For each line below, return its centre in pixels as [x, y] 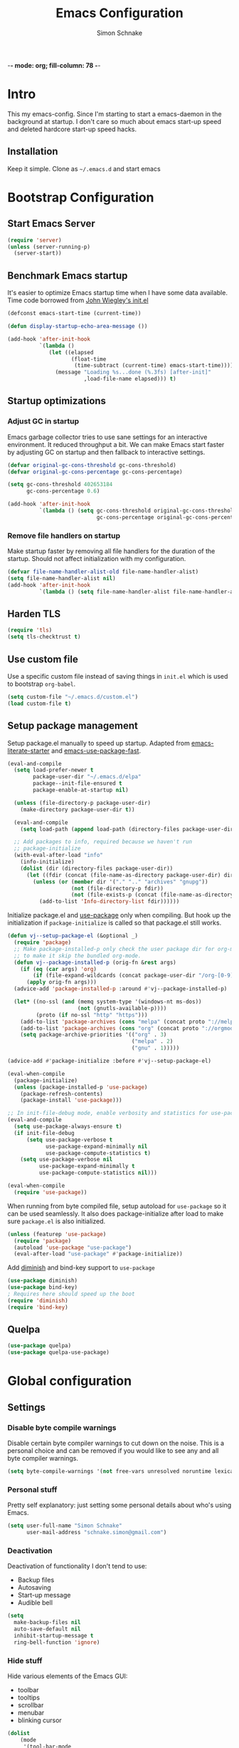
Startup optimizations [57, 401]
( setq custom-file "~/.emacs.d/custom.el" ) [73, 696]
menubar [31, 1713]
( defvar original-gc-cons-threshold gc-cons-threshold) [92, 465]
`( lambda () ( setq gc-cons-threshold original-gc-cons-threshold [138, 511]
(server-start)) [38, 253]
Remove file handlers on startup [64, 535]
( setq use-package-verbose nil [67, 1160]
